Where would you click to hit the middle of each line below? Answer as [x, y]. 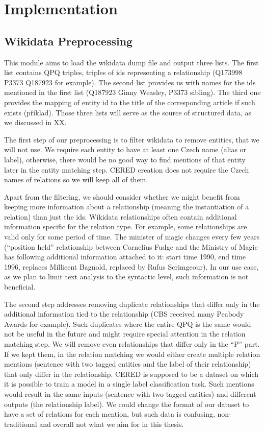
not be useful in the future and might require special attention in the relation [125, 334]
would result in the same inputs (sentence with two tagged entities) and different [130, 393]
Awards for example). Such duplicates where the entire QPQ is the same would [128, 324]
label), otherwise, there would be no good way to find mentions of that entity [125, 159]
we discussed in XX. [35, 122]
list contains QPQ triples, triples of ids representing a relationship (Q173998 [123, 72]
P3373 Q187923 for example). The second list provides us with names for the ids [130, 82]
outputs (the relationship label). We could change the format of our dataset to [127, 404]
